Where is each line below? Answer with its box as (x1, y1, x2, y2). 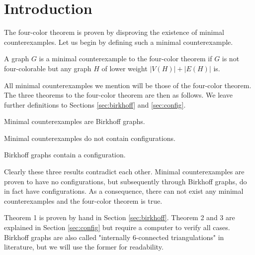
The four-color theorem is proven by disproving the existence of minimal (4, 27, 224, 37)
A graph (4, 53, 29, 64)
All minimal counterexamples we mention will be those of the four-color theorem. (4, 80, 252, 90)
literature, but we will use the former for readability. (4, 242, 164, 252)
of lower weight (101, 63, 148, 73)
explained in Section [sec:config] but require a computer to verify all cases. (4, 222, 230, 233)
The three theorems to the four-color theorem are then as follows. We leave (4, 90, 233, 100)
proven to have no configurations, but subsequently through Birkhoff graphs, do (4, 176, 247, 186)
